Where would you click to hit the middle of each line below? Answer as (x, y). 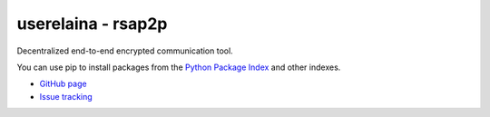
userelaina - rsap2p (92, 24)
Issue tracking (66, 96)
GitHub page (63, 84)
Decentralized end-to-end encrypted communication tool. (125, 51)
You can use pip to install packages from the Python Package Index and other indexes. (179, 67)
